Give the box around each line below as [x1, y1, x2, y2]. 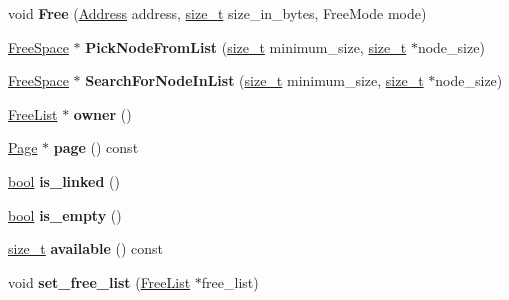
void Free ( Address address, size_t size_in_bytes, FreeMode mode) [8, 3, 427, 23]
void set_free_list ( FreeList [8, 271, 191, 292]
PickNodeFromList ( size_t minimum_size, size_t [85, 36, 407, 57]
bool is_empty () [8, 204, 122, 225]
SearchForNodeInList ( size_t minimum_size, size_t [85, 70, 424, 91]
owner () [73, 103, 132, 124]
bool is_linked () [8, 170, 120, 191]
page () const [53, 137, 139, 158]
